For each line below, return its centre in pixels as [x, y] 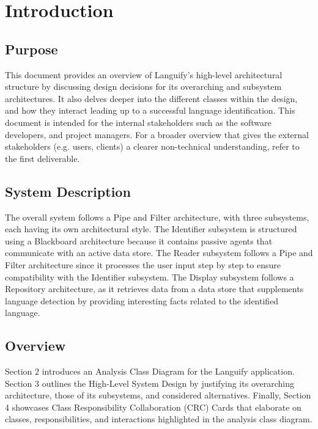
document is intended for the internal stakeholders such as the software [138, 122]
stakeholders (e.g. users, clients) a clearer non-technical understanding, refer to [152, 146]
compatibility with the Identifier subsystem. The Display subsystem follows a [150, 277]
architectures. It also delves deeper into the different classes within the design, [151, 98]
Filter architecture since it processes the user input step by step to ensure [143, 264]
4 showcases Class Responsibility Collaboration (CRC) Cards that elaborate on [153, 407]
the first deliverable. [43, 158]
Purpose [31, 49]
